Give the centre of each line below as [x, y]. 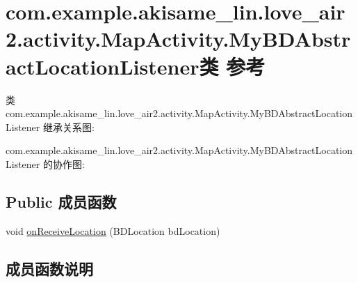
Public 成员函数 [61, 201]
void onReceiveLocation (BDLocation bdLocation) [113, 230]
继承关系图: [68, 127]
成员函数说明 [49, 268]
